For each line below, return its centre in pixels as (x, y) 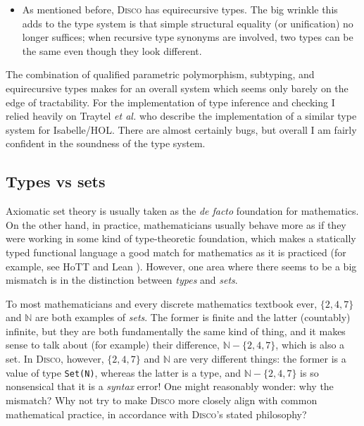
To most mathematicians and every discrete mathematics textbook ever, (162, 303)
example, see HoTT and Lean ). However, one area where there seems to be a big (181, 266)
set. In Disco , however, (55, 359)
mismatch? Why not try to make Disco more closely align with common (162, 400)
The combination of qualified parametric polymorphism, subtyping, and (160, 74)
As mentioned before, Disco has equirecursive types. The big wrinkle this (180, 9)
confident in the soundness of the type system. (106, 143)
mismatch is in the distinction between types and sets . (122, 280)
